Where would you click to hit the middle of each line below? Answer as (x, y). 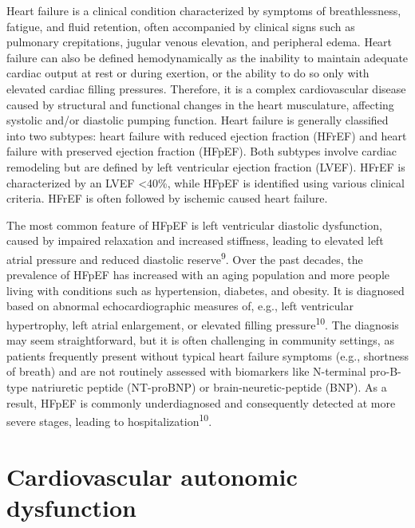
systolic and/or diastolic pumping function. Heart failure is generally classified (198, 120)
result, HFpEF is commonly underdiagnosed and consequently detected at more (201, 402)
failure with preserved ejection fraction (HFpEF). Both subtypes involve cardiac (202, 151)
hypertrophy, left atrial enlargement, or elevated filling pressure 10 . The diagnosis (203, 323)
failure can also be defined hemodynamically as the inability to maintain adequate (207, 57)
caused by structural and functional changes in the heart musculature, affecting (200, 104)
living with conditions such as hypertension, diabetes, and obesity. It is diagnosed (206, 290)
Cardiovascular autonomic (152, 476)
